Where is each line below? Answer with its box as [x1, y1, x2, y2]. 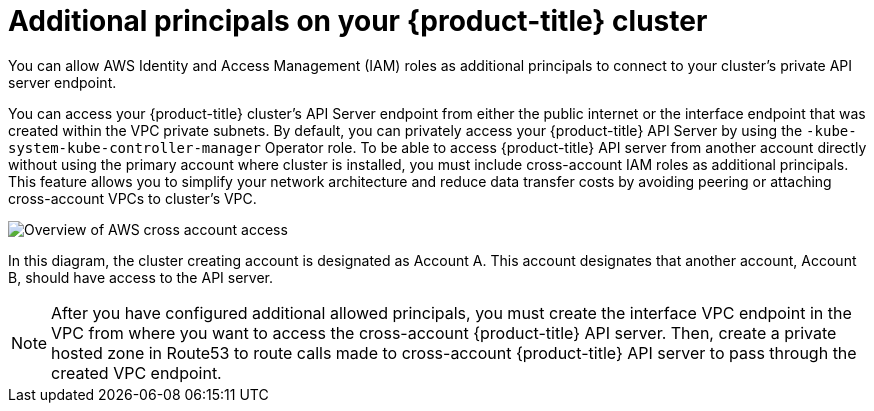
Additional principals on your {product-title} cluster [8, 4, 708, 38]
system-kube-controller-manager [8, 139, 261, 156]
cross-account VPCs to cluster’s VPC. [8, 189, 257, 207]
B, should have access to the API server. [8, 268, 273, 286]
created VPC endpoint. [51, 362, 222, 383]
